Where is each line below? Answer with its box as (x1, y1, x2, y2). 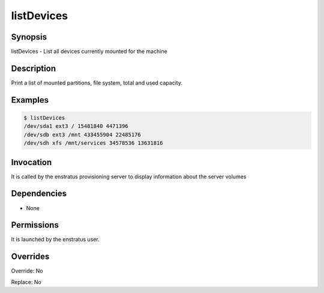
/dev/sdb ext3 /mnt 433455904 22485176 (23, 131, 141, 138)
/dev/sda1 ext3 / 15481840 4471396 (23, 123, 128, 130)
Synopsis (11, 32, 47, 42)
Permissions (11, 220, 59, 231)
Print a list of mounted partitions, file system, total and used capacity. (11, 79, 183, 86)
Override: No (11, 267, 43, 274)
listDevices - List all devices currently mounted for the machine (11, 48, 167, 55)
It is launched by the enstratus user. (11, 236, 100, 243)
